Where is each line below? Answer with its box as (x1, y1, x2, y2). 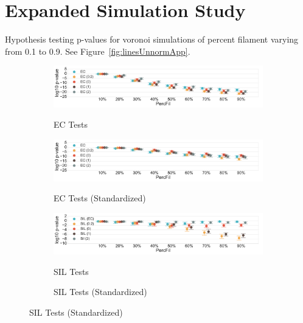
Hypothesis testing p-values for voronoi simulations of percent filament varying (5, 33, 299, 46)
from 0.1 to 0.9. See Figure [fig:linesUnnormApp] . (5, 44, 190, 57)
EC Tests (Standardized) (54, 192, 146, 204)
